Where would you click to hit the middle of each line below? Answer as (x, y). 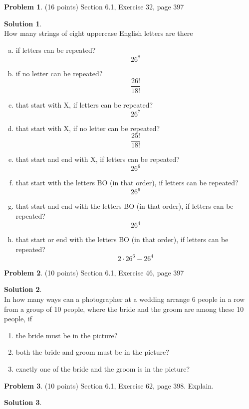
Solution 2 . (23, 289)
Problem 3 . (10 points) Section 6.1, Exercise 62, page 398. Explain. (109, 385)
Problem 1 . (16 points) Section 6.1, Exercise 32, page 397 (94, 6)
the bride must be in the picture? (67, 335)
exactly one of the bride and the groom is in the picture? (103, 369)
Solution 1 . (23, 23)
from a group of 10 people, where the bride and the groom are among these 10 (124, 309)
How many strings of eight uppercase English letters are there (99, 33)
